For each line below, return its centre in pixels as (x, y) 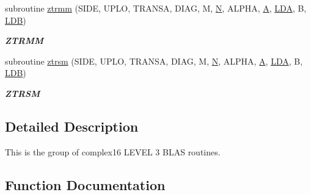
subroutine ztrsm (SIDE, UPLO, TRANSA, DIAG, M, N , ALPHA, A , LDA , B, (154, 61)
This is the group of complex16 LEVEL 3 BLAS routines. (113, 151)
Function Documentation (85, 184)
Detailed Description (72, 126)
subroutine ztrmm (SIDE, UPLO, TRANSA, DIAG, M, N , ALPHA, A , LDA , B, (156, 8)
